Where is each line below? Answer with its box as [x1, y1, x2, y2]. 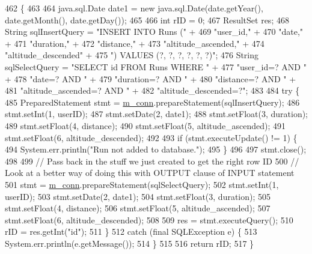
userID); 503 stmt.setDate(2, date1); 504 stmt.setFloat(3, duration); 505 [5, 190, 271, 202]
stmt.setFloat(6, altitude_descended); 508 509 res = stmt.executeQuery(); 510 [5, 213, 293, 226]
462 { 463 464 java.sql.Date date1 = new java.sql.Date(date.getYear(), [5, 2, 263, 14]
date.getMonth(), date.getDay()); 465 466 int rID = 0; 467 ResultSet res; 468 [5, 13, 289, 26]
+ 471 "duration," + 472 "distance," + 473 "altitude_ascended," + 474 [5, 37, 265, 49]
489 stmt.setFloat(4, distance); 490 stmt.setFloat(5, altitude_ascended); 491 [5, 119, 286, 132]
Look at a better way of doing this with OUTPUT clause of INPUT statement [5, 166, 295, 179]
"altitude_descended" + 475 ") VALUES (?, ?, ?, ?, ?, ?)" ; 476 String [5, 49, 259, 61]
